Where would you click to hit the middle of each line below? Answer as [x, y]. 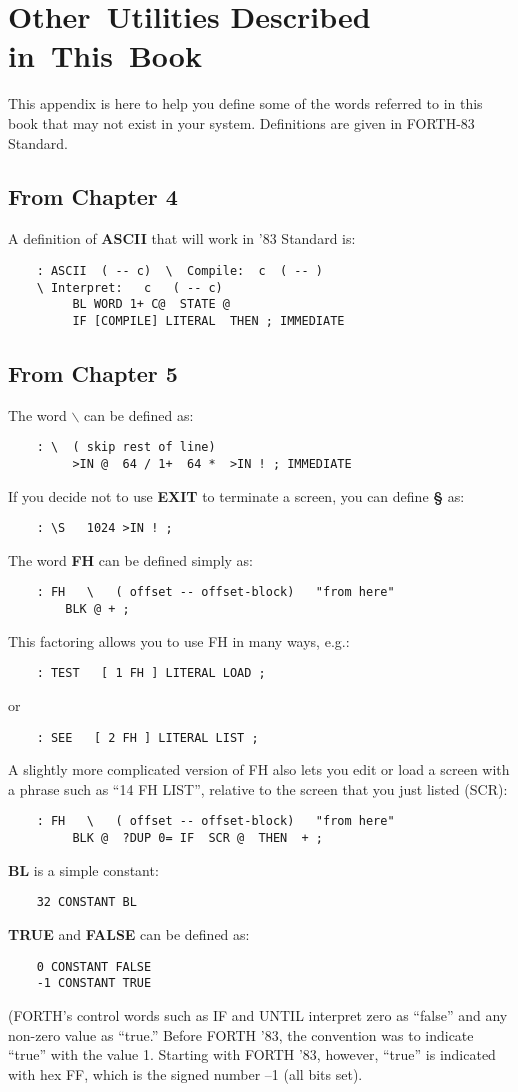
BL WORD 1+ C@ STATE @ [151, 304]
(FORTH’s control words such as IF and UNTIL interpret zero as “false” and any [258, 1014]
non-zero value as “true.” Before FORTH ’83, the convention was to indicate [241, 1034]
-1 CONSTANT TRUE [94, 983]
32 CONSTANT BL [86, 902]
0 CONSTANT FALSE [94, 966]
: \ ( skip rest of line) [126, 447]
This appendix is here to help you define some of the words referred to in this [245, 103]
